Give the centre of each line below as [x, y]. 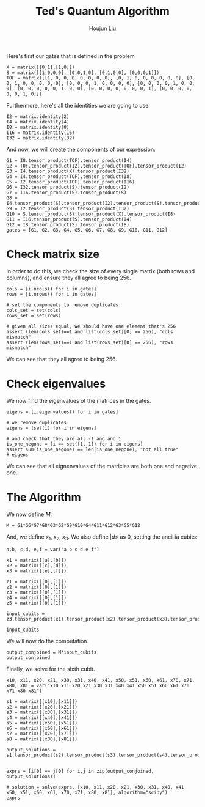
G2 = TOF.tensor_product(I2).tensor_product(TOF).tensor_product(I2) [97, 166]
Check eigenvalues [56, 384]
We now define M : [29, 514]
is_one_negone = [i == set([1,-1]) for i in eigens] [75, 444]
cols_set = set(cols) [34, 310]
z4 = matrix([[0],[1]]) [37, 597]
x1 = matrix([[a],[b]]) [37, 560]
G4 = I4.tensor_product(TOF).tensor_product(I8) [69, 176]
